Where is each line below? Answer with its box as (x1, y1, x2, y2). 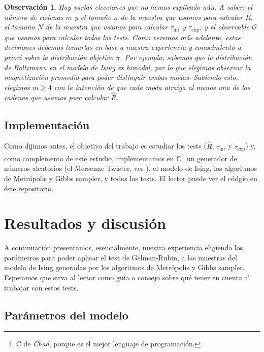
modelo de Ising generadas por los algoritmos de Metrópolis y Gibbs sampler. (4, 262, 245, 273)
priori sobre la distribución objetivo (4, 52, 114, 63)
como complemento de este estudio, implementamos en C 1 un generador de (4, 152, 237, 163)
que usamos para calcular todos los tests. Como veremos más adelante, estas (4, 32, 241, 42)
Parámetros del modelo (4, 307, 128, 322)
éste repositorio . (4, 183, 54, 193)
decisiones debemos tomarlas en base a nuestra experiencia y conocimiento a (4, 42, 241, 52)
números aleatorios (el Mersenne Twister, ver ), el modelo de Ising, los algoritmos (4, 163, 257, 173)
